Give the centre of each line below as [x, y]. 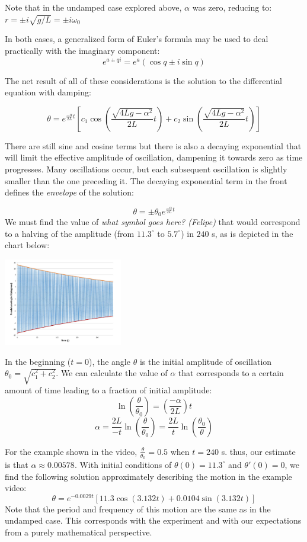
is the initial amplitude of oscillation [206, 361]
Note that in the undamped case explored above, [93, 7]
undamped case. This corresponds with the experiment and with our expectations [153, 520]
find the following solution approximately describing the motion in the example [148, 476]
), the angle [109, 361]
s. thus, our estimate [258, 451]
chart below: [27, 245]
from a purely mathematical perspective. [79, 532]
